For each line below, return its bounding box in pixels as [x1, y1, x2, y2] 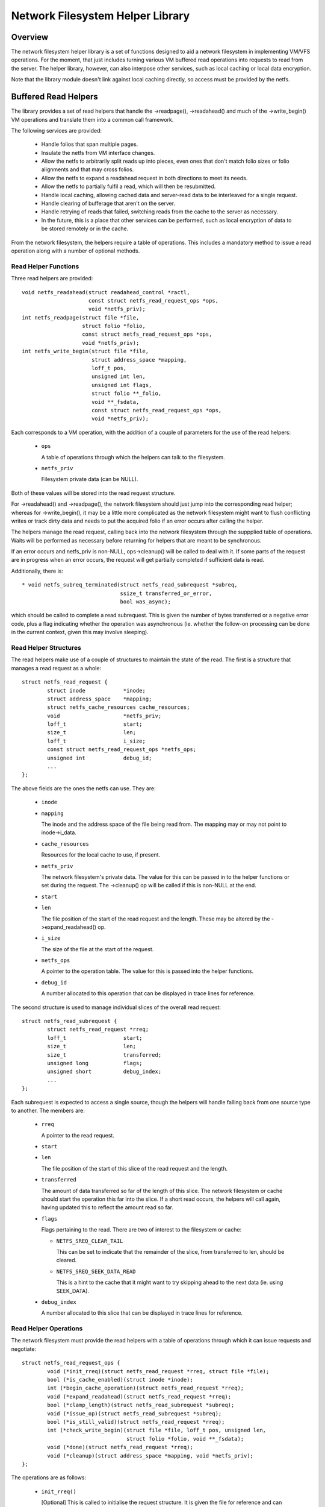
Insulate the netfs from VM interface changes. [41, 149, 155, 156]
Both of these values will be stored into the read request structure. [11, 489, 176, 497]
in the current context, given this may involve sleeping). [11, 629, 149, 636]
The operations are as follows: [11, 1474, 87, 1481]
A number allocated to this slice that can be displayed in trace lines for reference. [41, 1309, 243, 1317]
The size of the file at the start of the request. [41, 945, 154, 952]
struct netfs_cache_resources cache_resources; [47, 704, 190, 711]
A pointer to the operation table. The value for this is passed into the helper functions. [41, 967, 254, 975]
